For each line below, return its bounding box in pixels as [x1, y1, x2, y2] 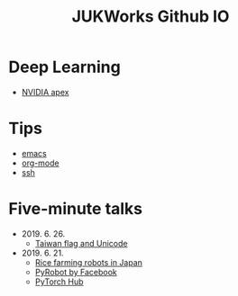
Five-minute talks [8, 199, 143, 220]
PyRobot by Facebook [34, 266, 118, 277]
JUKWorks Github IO [71, 6, 230, 27]
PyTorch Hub [34, 276, 84, 287]
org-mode [21, 157, 59, 168]
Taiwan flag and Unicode [34, 238, 128, 248]
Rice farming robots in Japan [34, 256, 143, 267]
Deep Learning [8, 57, 121, 77]
